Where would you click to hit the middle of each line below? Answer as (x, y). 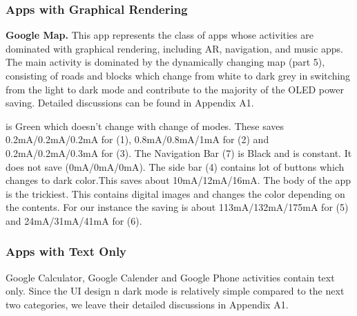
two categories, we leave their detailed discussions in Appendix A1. (147, 304)
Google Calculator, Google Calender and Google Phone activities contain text (170, 277)
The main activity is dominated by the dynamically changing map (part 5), (165, 62)
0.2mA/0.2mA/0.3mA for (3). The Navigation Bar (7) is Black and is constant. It (179, 152)
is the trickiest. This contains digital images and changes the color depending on (175, 193)
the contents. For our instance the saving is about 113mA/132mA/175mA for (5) (177, 207)
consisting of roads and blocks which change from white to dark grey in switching (178, 75)
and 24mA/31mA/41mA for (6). (74, 220)
